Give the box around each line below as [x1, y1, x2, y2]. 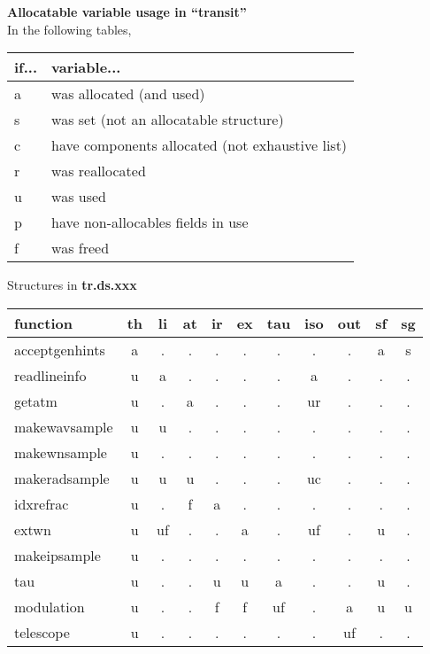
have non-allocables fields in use [51, 212, 249, 233]
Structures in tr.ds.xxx [7, 276, 137, 294]
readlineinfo [14, 364, 87, 385]
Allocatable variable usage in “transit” [7, 3, 247, 20]
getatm [14, 390, 58, 411]
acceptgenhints [14, 339, 105, 360]
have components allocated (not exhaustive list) [51, 135, 348, 156]
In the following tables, [7, 19, 132, 38]
